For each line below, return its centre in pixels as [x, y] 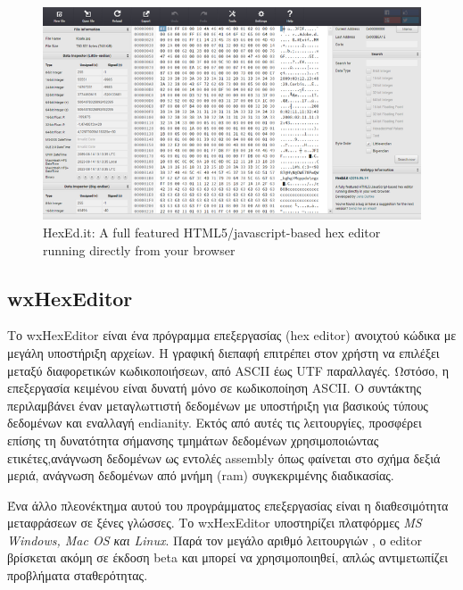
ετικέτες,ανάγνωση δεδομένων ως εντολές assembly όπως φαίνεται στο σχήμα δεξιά [224, 457]
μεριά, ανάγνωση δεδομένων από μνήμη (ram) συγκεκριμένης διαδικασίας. [201, 475]
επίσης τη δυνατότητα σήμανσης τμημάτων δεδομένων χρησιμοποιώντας [193, 440]
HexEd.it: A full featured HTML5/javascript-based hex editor [212, 232]
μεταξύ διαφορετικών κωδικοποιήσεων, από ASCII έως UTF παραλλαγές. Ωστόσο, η [228, 370]
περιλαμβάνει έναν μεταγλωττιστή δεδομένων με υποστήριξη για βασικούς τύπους [218, 405]
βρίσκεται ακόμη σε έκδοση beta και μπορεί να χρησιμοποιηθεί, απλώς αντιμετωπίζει [228, 557]
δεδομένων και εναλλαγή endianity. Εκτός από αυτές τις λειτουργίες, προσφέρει [215, 423]
